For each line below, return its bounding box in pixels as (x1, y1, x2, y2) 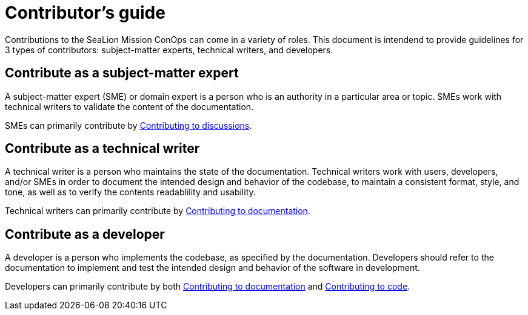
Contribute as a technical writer (5, 141, 200, 157)
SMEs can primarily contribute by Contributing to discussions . (5, 120, 252, 131)
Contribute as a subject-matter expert (5, 65, 239, 81)
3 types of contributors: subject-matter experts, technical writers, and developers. (5, 44, 333, 55)
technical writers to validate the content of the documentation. (5, 101, 254, 112)
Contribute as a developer (5, 226, 165, 242)
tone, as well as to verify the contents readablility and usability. (5, 187, 256, 198)
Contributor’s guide (5, 2, 165, 23)
